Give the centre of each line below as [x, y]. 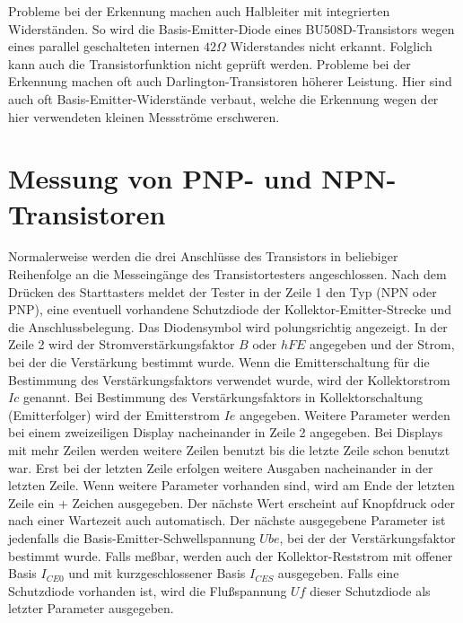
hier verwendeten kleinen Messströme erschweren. [144, 116]
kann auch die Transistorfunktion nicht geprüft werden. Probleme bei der [210, 63]
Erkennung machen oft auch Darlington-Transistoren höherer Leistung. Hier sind [230, 81]
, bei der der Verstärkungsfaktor [367, 537]
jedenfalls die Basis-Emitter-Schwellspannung [132, 537]
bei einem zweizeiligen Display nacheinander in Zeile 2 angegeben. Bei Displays [226, 432]
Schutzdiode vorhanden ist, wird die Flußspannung [148, 590]
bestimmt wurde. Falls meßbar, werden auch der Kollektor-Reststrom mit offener [231, 555]
